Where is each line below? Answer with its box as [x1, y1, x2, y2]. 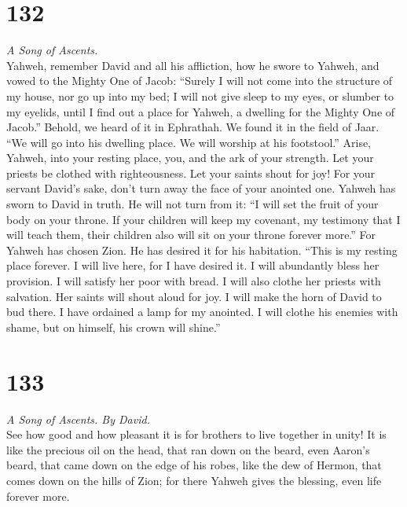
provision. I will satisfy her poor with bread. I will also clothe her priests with [6, 273, 381, 289]
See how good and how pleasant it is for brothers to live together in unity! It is [6, 426, 387, 443]
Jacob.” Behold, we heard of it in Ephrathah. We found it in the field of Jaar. [6, 119, 379, 135]
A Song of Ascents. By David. [6, 410, 150, 427]
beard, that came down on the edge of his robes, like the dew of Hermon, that [6, 457, 382, 473]
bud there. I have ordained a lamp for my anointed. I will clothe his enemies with [6, 303, 398, 320]
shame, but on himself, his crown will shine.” [6, 318, 221, 335]
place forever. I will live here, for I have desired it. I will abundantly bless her [6, 257, 379, 274]
